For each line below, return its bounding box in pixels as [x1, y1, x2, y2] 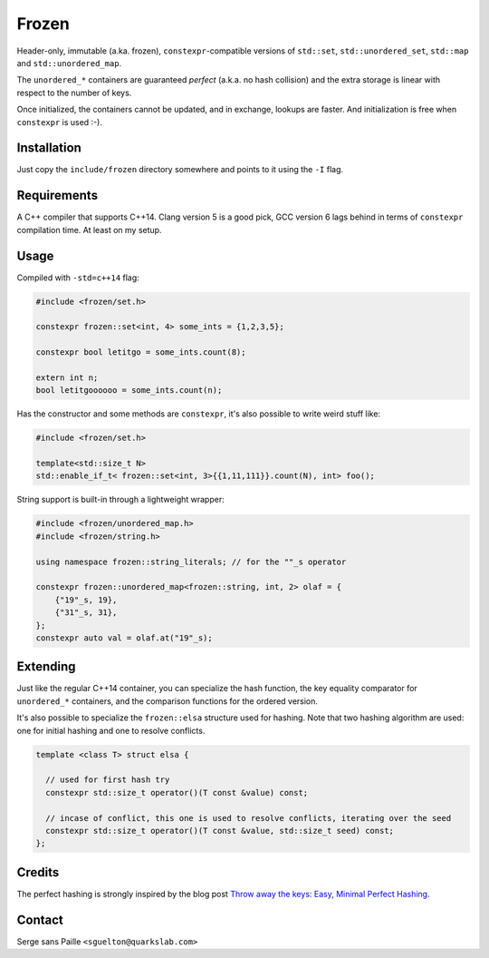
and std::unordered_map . [16, 57, 122, 68]
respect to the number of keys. [16, 87, 132, 98]
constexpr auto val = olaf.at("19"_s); [35, 632, 213, 643]
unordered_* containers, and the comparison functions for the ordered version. [16, 695, 319, 707]
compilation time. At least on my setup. [16, 224, 162, 235]
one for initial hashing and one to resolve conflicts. [16, 725, 206, 736]
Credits [16, 865, 60, 880]
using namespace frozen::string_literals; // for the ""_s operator [35, 556, 347, 567]
